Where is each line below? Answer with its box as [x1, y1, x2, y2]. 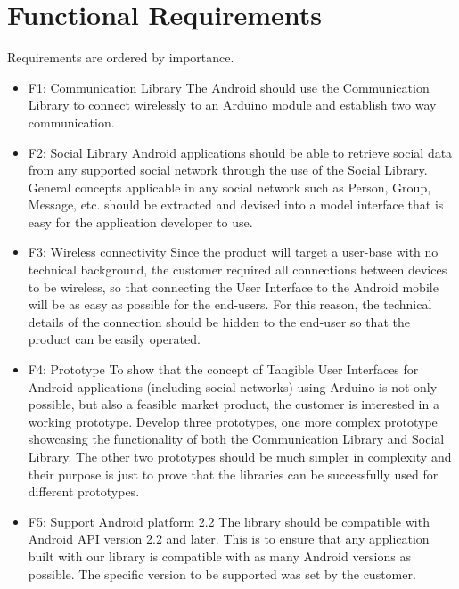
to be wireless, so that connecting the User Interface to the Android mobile [28, 277, 439, 296]
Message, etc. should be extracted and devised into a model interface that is [28, 195, 444, 214]
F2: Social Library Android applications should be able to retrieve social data [28, 143, 453, 161]
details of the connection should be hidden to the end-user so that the [28, 312, 410, 331]
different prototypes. [28, 482, 140, 501]
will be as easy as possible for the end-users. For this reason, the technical [28, 295, 432, 314]
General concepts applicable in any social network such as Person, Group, [28, 177, 431, 196]
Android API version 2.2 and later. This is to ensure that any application [28, 529, 430, 548]
